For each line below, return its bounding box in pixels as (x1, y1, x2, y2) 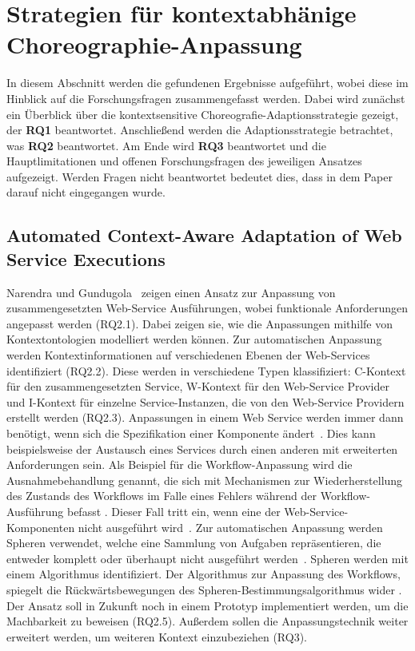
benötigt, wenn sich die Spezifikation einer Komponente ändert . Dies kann (6, 425, 376, 441)
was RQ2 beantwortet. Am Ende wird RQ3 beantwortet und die (6, 137, 326, 153)
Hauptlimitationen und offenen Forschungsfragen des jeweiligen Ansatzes (6, 153, 362, 169)
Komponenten (6, 518, 75, 535)
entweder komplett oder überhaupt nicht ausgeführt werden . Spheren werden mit (6, 550, 409, 566)
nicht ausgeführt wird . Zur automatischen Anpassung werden (78, 518, 383, 535)
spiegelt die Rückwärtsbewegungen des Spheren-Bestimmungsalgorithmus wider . (6, 581, 402, 597)
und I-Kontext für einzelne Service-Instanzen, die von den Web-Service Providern (6, 393, 405, 410)
